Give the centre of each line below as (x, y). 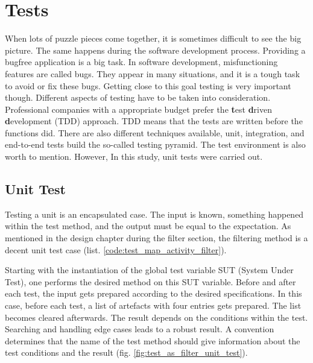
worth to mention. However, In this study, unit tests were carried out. (134, 156)
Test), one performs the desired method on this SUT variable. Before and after (150, 281)
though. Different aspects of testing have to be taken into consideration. (138, 97)
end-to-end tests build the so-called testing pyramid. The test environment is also (155, 144)
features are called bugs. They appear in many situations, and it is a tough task (153, 73)
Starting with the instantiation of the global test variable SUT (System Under (149, 270)
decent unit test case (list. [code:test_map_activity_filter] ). (116, 249)
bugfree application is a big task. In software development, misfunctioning (141, 62)
